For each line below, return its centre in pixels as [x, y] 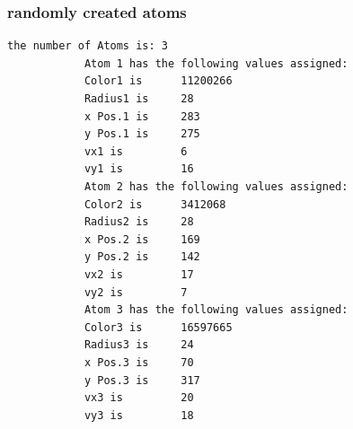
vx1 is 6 [136, 151]
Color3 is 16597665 [158, 327]
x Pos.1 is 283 [142, 116]
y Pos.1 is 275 [142, 134]
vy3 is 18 [139, 415]
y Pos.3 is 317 [142, 380]
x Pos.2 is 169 [142, 239]
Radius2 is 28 [139, 222]
